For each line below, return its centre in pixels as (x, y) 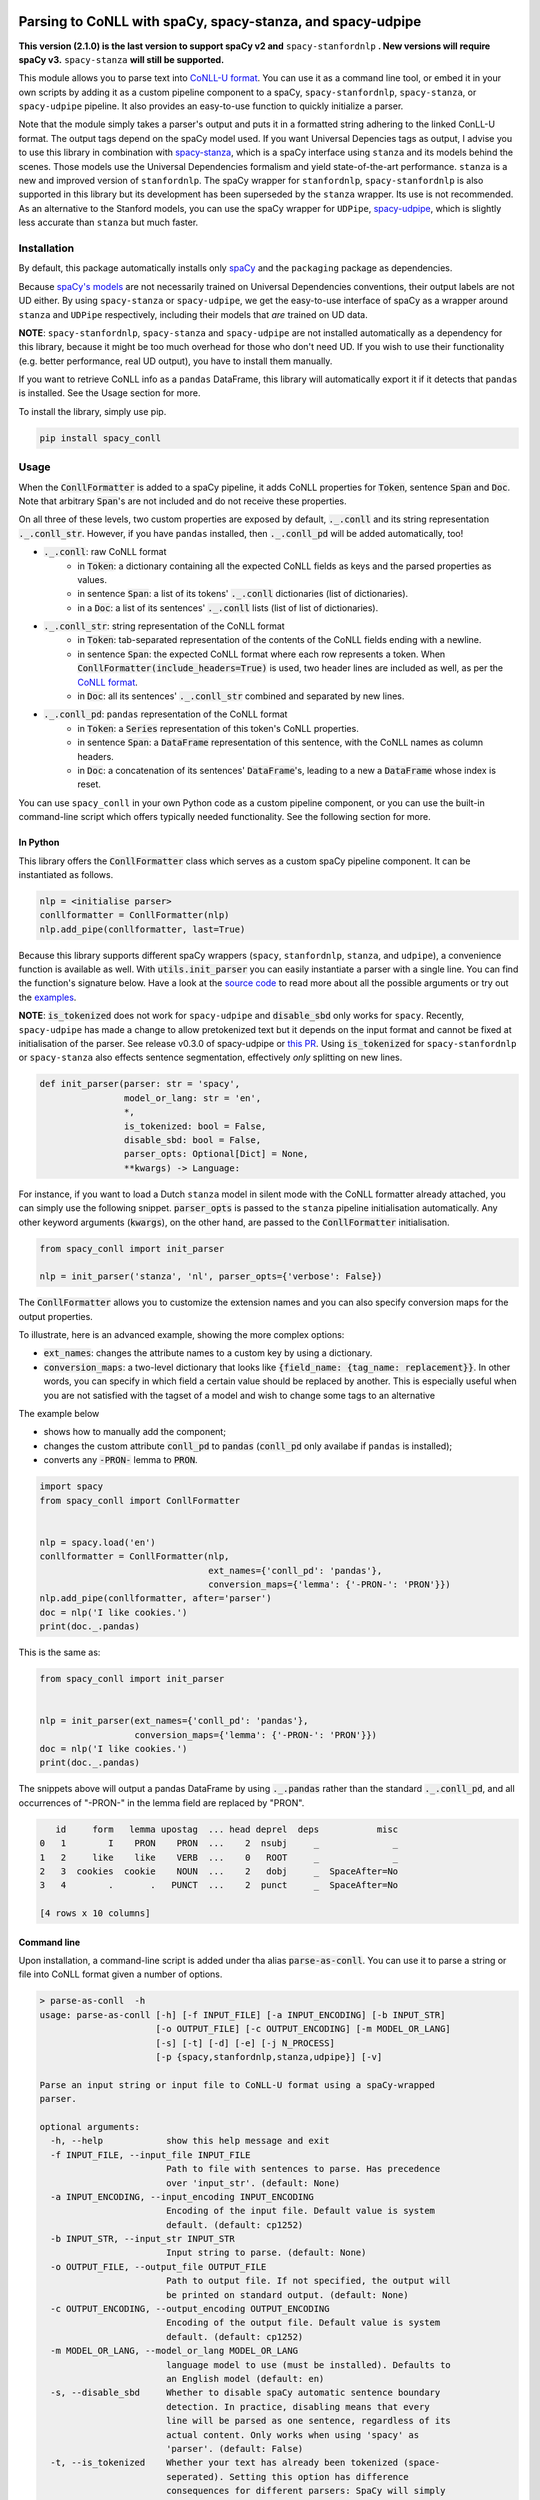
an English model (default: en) (245, 2378)
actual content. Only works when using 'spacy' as (292, 2434)
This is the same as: (59, 1652)
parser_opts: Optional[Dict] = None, (216, 1154)
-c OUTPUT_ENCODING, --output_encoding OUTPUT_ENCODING (190, 2309)
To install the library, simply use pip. (92, 411)
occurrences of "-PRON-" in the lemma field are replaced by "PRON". (161, 1802)
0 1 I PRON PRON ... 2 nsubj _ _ (219, 1843)
